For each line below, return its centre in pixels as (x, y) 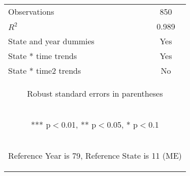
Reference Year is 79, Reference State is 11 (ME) (95, 155)
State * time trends (43, 56)
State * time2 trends (45, 70)
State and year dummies (51, 41)
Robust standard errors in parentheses (95, 93)
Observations (31, 11)
